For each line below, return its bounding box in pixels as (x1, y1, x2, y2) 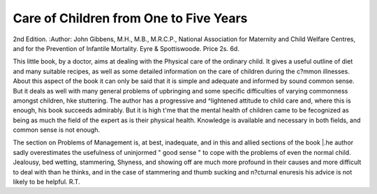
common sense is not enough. (13, 126, 101, 134)
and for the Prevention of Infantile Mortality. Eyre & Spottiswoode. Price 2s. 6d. (13, 44, 240, 52)
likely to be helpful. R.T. (13, 178, 80, 186)
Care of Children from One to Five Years (13, 10, 248, 26)
